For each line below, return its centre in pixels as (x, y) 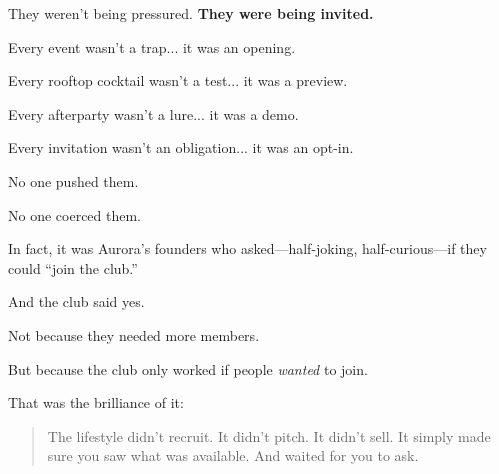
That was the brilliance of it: (96, 402)
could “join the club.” (73, 267)
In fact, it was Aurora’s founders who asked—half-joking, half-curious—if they (247, 248)
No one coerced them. (75, 214)
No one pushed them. (73, 180)
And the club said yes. (76, 301)
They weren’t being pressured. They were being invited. (191, 13)
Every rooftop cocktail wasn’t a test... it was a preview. (178, 80)
